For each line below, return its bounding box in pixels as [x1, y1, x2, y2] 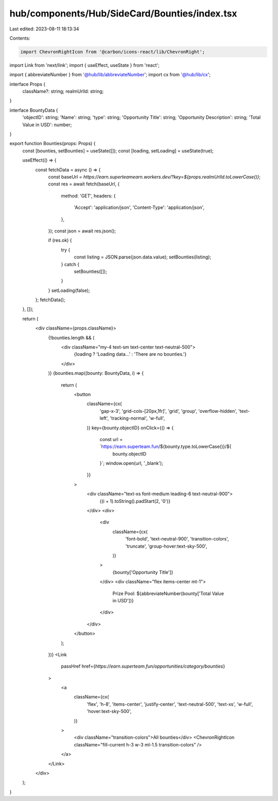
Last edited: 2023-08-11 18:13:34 [9, 26, 79, 32]
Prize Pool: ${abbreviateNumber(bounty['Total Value [112, 590, 224, 597]
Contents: [9, 35, 30, 41]
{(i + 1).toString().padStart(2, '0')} [99, 498, 171, 504]
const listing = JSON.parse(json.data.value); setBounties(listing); [74, 254, 212, 260]
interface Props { [9, 81, 46, 87]
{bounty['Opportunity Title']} [112, 569, 173, 575]
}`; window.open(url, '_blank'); [99, 460, 163, 466]
